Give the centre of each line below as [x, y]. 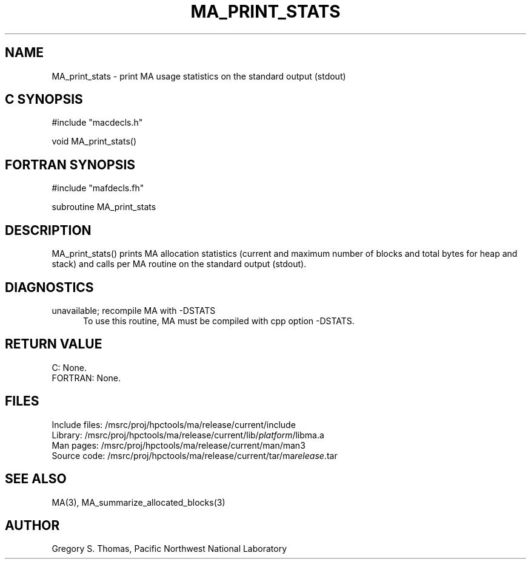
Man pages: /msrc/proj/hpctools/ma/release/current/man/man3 [179, 445]
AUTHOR [32, 525]
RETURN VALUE [54, 344]
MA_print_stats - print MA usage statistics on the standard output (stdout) [199, 76]
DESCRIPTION [48, 230]
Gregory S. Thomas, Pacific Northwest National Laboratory [169, 549]
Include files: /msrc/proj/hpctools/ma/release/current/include [174, 424]
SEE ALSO [36, 479]
